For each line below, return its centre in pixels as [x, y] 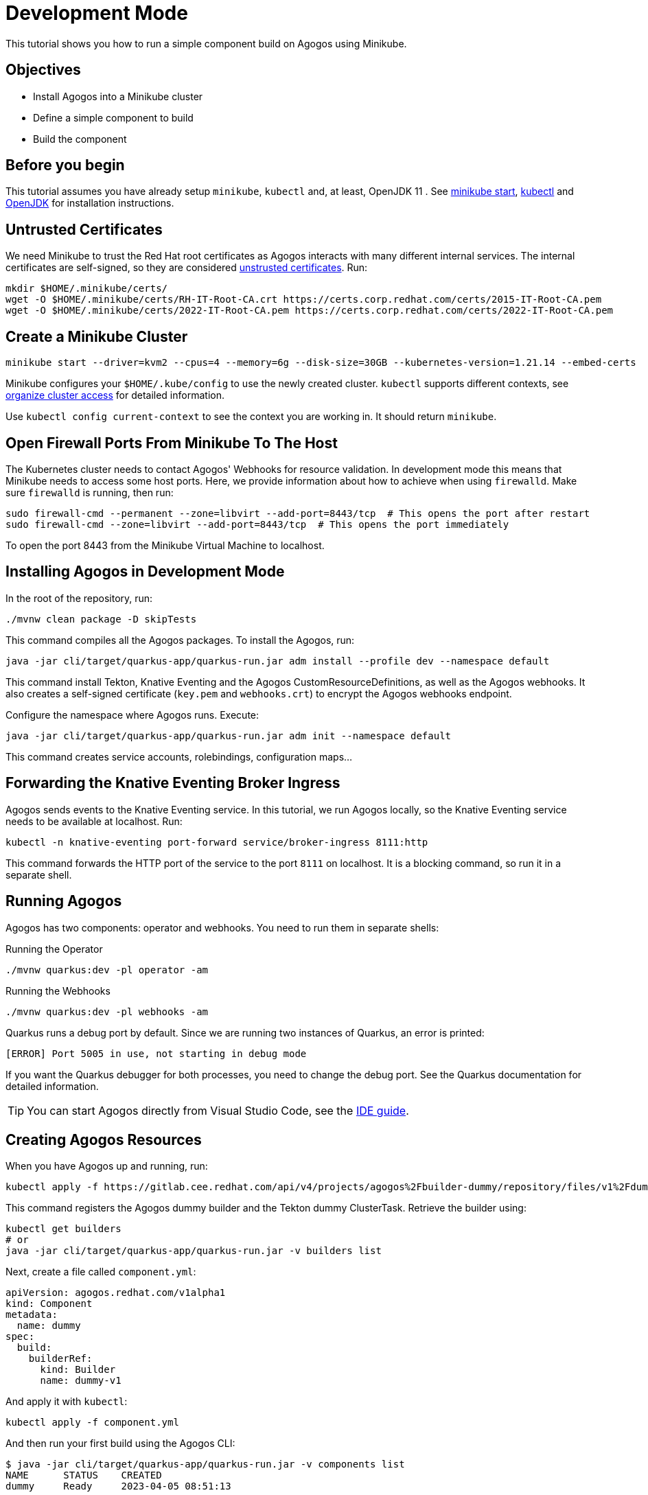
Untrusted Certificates [84, 229]
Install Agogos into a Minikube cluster [118, 96]
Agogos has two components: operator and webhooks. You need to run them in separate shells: [222, 927]
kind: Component [49, 1304]
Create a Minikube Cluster [97, 336]
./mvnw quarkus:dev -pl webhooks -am [107, 1011]
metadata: [32, 1315]
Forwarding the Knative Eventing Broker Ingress [173, 783]
